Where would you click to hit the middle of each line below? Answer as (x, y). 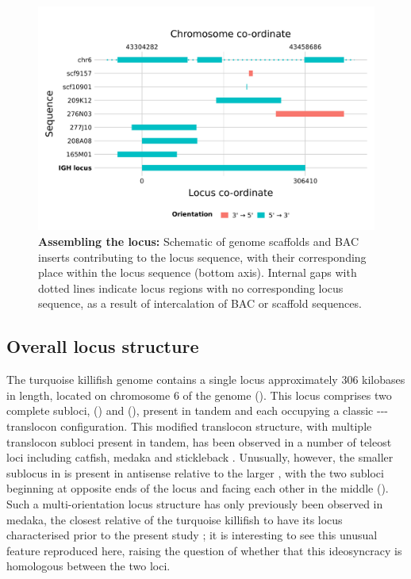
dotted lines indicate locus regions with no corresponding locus (191, 288)
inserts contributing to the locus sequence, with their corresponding (202, 257)
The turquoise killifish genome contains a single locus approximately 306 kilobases (206, 380)
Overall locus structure (103, 346)
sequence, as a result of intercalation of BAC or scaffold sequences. (200, 303)
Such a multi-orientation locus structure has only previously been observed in (195, 503)
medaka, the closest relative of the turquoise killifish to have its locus (175, 519)
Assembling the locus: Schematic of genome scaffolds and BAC (199, 241)
